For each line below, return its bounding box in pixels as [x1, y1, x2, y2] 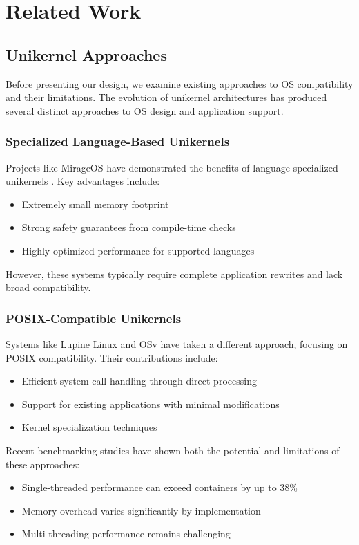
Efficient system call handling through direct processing [21, 373, 257, 388]
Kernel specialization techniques [21, 420, 157, 434]
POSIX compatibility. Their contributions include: [6, 350, 218, 364]
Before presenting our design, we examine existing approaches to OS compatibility [6, 76, 353, 91]
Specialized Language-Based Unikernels [6, 133, 230, 150]
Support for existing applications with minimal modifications [21, 396, 280, 411]
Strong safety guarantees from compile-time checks [21, 220, 236, 234]
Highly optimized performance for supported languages [21, 243, 255, 257]
